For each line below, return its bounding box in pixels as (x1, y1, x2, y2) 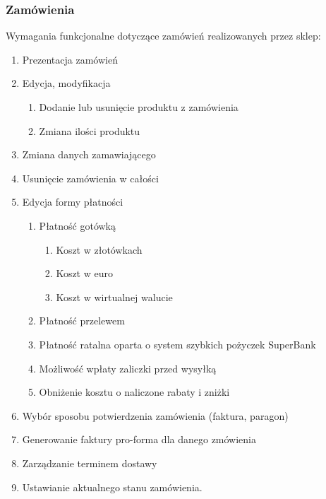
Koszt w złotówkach (56, 242, 143, 257)
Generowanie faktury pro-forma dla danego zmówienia (22, 432, 257, 447)
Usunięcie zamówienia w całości (22, 170, 159, 185)
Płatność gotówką (39, 218, 116, 233)
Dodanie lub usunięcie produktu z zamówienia (39, 100, 239, 114)
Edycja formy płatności (22, 194, 123, 209)
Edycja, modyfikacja (22, 76, 111, 90)
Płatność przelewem (39, 313, 125, 328)
